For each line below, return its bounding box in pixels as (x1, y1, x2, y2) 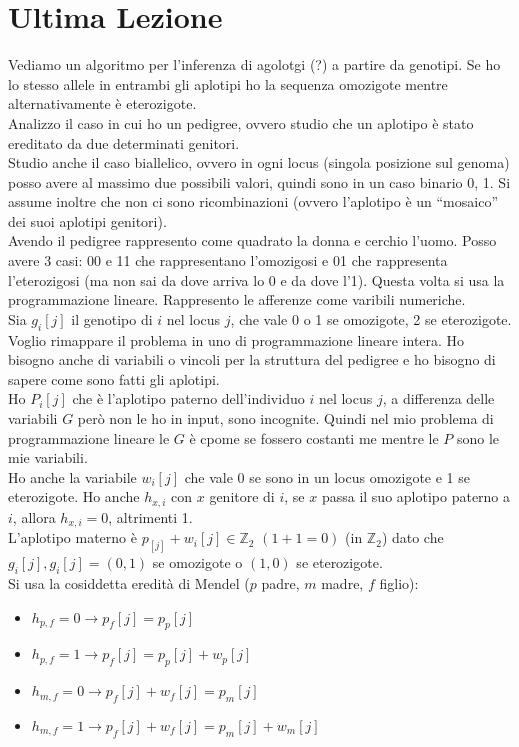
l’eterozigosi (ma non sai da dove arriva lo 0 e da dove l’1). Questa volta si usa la (8, 269, 505, 290)
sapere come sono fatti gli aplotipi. (8, 368, 220, 389)
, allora (12, 506, 56, 527)
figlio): (379, 572, 419, 593)
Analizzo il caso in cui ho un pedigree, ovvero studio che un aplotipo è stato (8, 112, 474, 133)
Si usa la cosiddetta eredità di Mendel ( (8, 572, 250, 593)
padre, (261, 572, 300, 593)
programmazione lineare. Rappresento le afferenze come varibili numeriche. (8, 289, 466, 310)
